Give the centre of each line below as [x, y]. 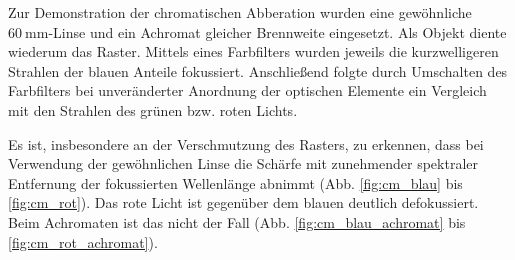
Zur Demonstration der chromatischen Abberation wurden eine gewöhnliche [240, 12]
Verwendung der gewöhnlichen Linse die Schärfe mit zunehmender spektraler [243, 163]
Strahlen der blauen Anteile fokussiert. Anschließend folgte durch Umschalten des [258, 70]
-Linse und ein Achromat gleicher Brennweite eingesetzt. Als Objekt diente [277, 31]
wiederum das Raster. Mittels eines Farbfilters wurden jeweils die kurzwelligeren [253, 51]
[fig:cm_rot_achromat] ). [83, 241]
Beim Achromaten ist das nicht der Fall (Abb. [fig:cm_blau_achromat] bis [237, 221]
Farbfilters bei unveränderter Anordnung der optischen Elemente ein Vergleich [247, 90]
